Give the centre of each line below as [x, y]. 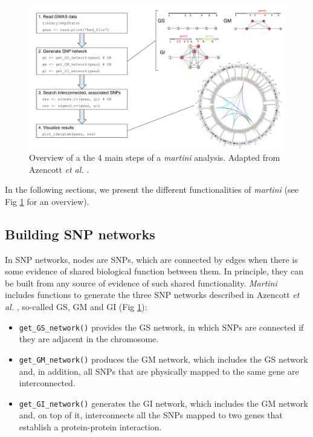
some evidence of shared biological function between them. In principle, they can [154, 271]
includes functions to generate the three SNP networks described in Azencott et [152, 295]
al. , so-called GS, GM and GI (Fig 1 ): [76, 307]
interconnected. [47, 383]
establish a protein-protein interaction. [90, 426]
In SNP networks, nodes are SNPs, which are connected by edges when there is [151, 259]
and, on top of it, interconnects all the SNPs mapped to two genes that [151, 415]
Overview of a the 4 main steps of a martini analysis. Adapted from [155, 157]
